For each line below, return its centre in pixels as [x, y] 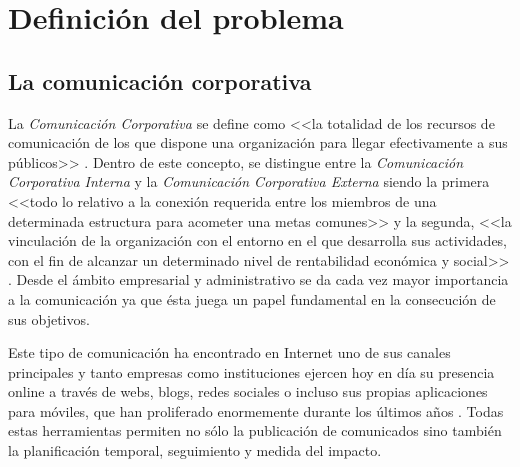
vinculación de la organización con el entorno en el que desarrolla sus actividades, [258, 240]
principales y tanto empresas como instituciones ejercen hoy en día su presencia [251, 371]
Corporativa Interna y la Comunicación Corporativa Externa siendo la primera [249, 181]
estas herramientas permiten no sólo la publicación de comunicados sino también [255, 430]
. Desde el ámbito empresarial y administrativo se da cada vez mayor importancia [258, 279]
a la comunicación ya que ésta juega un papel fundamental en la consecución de [252, 298]
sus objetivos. [49, 318]
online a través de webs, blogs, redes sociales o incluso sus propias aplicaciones [248, 391]
